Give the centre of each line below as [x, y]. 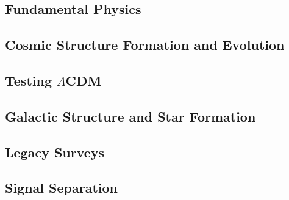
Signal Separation [62, 188]
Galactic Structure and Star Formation [130, 116]
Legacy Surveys [55, 152]
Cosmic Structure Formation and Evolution [145, 45]
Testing [28, 80]
